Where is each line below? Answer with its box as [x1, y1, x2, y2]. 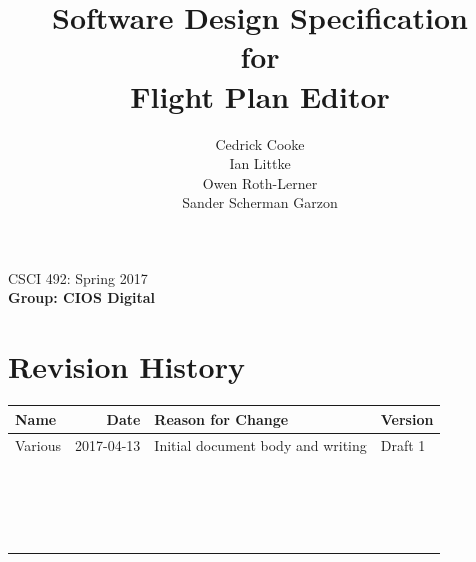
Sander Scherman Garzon [182, 192, 338, 213]
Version [380, 408, 434, 429]
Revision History [8, 346, 245, 387]
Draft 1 [380, 434, 426, 455]
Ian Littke [229, 153, 291, 174]
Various [15, 434, 62, 455]
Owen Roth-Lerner [202, 172, 318, 193]
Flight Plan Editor [130, 75, 390, 116]
